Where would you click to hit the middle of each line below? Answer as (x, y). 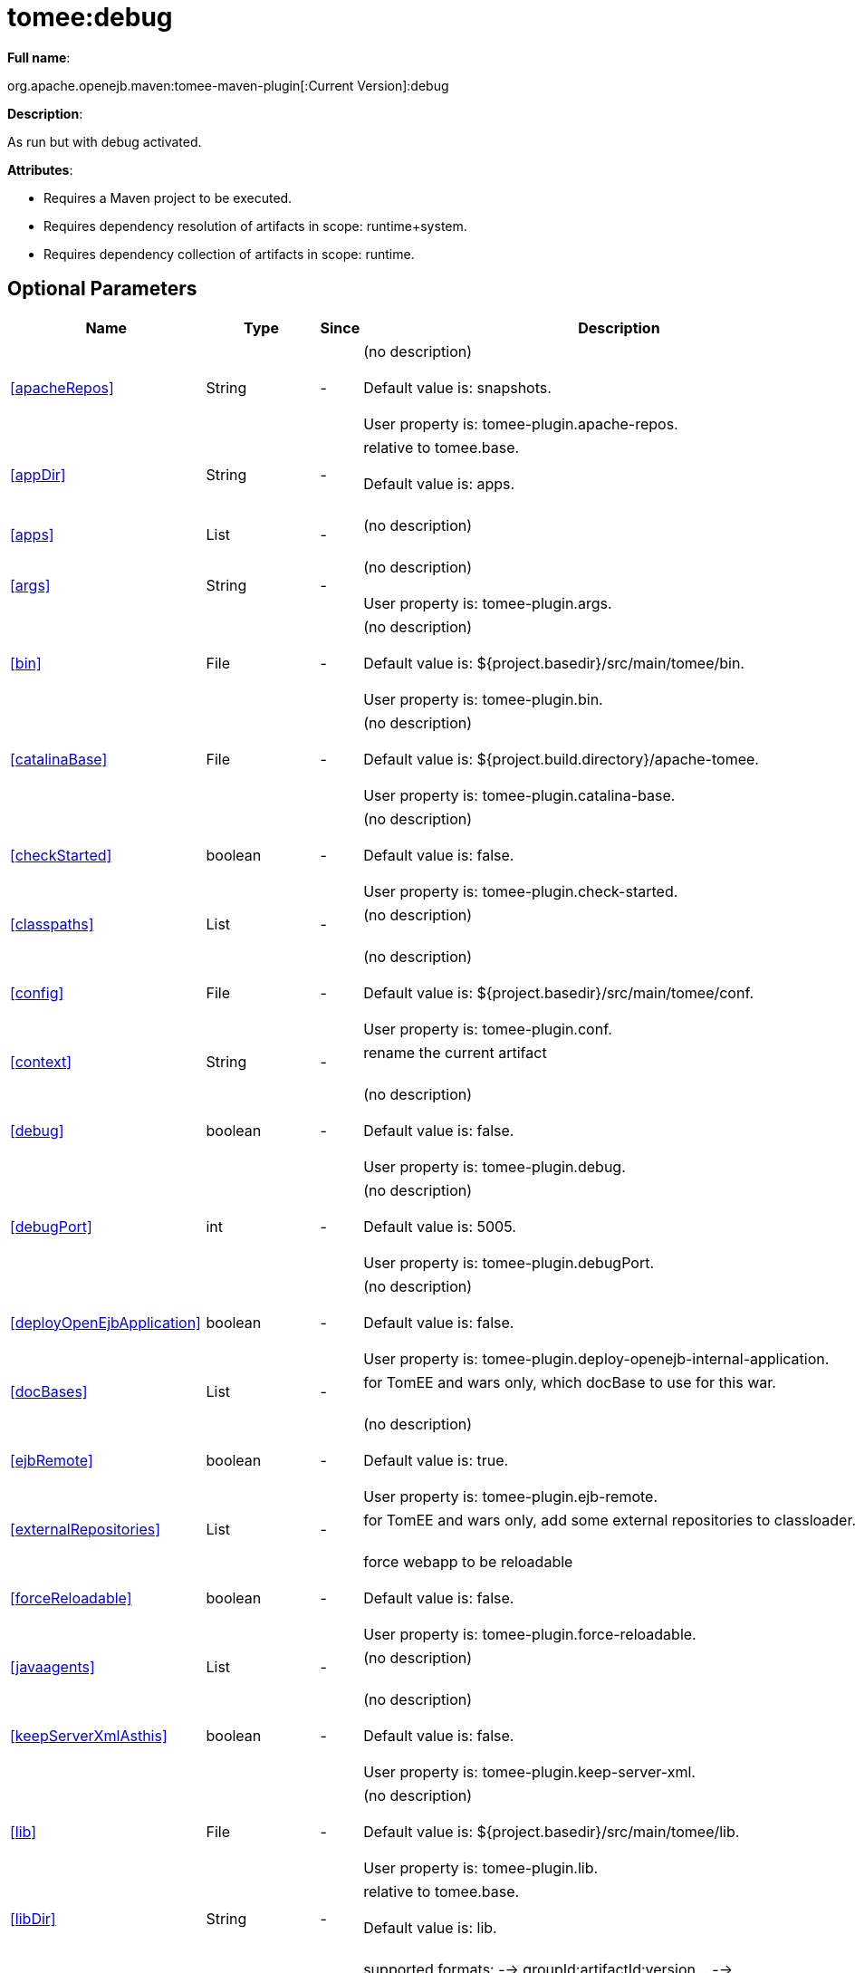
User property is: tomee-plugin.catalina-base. (519, 795)
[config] (37, 992)
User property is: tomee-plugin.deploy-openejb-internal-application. (596, 1358)
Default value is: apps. (439, 483)
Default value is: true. (436, 1460)
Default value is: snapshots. (457, 387)
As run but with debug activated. (105, 141)
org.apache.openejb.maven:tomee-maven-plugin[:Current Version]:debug (228, 85)
